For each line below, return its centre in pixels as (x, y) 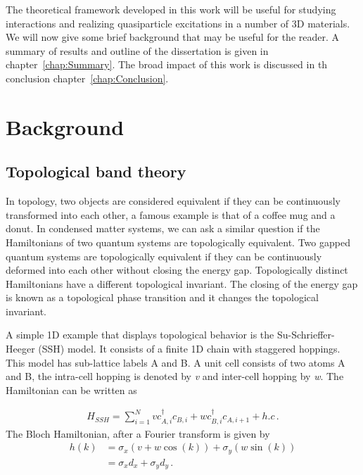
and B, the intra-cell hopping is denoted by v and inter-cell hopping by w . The (175, 376)
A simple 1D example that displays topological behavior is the (140, 335)
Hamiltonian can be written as (71, 389)
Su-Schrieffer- (306, 335)
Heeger (20, 349)
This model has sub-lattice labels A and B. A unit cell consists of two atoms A (176, 362)
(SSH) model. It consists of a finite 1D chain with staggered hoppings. (189, 349)
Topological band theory (96, 171)
